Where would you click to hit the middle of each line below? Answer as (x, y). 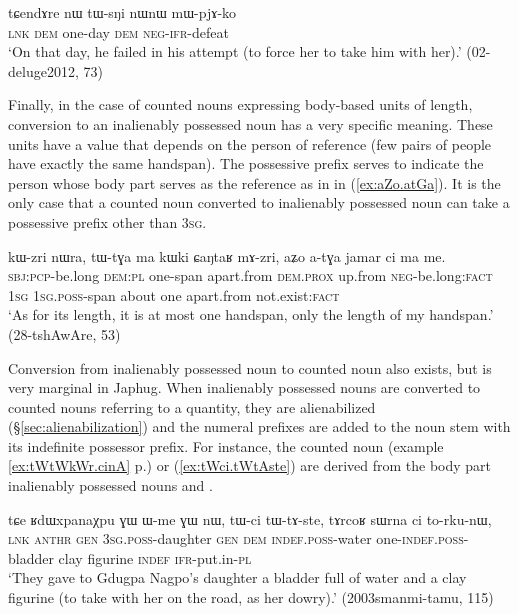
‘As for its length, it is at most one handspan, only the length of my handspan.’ (251, 314)
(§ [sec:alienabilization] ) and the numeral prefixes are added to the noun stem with (259, 426)
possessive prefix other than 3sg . (107, 221)
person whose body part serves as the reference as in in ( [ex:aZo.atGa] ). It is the (254, 182)
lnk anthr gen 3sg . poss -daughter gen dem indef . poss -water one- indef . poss (236, 538)
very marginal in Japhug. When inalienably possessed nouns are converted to (244, 387)
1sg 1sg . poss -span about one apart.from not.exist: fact (174, 294)
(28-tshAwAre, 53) (64, 333)
